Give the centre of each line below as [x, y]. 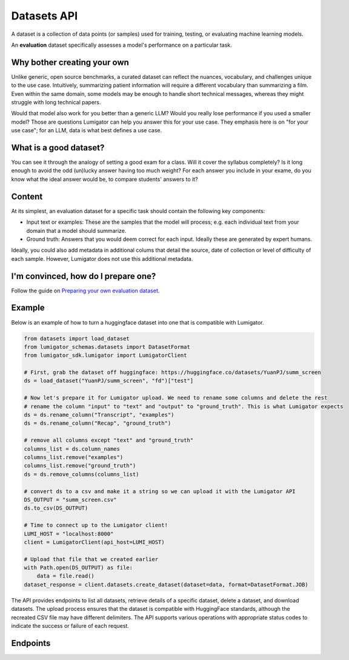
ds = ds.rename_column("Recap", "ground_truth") [98, 423]
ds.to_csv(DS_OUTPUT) [56, 508]
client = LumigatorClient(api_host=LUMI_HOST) [94, 542]
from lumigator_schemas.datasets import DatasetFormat [107, 347]
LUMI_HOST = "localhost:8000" [69, 534]
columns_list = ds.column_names [72, 449]
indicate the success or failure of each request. [70, 626]
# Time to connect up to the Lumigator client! [96, 525]
